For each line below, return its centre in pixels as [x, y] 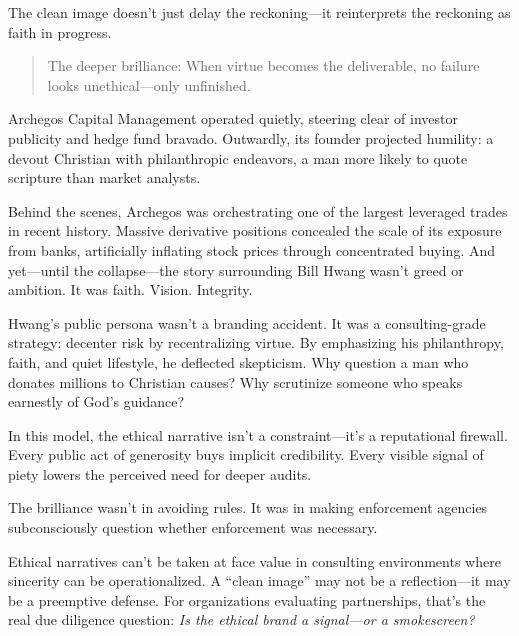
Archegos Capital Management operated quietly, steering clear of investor [233, 118]
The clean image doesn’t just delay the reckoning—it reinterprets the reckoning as [259, 12]
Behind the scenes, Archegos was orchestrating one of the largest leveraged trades [258, 210]
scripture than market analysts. [104, 177]
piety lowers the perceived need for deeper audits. [160, 473]
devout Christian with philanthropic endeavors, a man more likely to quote [238, 157]
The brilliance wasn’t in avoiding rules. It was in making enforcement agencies [248, 507]
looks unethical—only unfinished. [149, 84]
